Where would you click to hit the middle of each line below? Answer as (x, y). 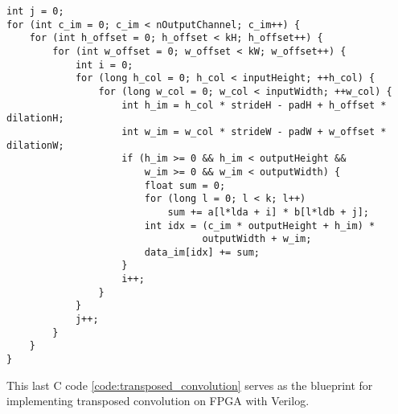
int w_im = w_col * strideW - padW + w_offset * (254, 131)
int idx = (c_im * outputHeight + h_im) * (260, 225)
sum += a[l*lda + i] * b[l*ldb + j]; (269, 212)
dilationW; (35, 145)
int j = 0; (35, 11)
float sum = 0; (185, 185)
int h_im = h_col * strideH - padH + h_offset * (254, 105)
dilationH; (35, 119)
